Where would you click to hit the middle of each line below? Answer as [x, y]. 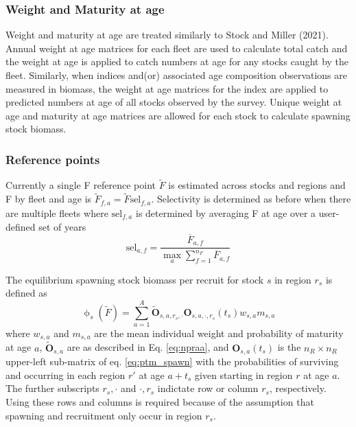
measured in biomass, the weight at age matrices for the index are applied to [167, 88]
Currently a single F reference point [81, 185]
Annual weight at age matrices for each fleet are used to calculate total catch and [177, 48]
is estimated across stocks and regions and [257, 185]
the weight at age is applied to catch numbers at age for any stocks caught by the [177, 61]
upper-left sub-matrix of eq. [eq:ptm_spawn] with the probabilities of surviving [172, 361]
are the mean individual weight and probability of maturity [219, 333]
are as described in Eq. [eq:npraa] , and [148, 347]
